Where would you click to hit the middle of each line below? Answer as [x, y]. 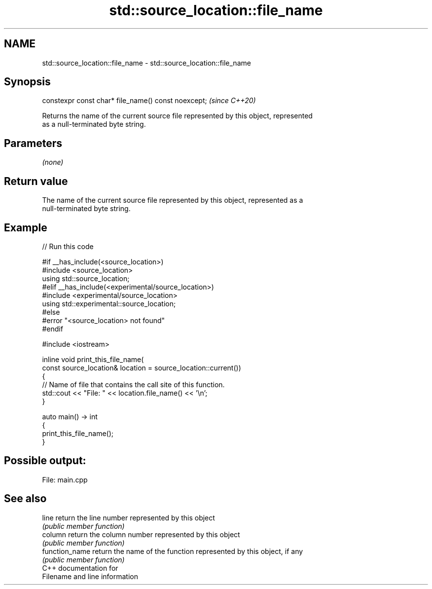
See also [25, 499]
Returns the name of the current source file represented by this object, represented [177, 116]
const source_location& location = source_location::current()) [142, 368]
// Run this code [68, 246]
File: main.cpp [65, 479]
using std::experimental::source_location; [109, 303]
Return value [36, 181]
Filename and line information [90, 576]
